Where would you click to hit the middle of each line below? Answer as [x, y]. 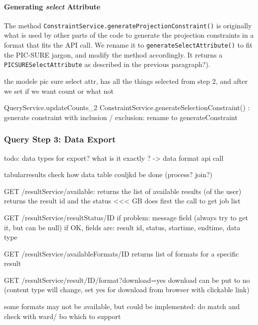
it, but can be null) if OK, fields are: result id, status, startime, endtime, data [122, 227]
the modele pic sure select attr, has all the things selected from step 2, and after [126, 81]
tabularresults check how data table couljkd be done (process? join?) [108, 174]
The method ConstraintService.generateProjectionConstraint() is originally [128, 25]
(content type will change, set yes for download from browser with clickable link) [127, 290]
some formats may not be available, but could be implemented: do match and [122, 306]
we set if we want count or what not [59, 91]
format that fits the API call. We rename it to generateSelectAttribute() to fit [128, 45]
